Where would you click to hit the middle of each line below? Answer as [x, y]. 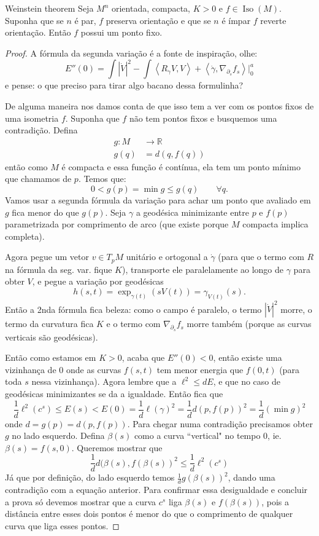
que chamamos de [38, 179]
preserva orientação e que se [158, 20]
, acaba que [143, 357]
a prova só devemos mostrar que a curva [81, 501]
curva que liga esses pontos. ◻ [62, 526]
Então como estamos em [51, 357]
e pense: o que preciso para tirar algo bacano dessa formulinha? [124, 85]
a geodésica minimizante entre [192, 212]
